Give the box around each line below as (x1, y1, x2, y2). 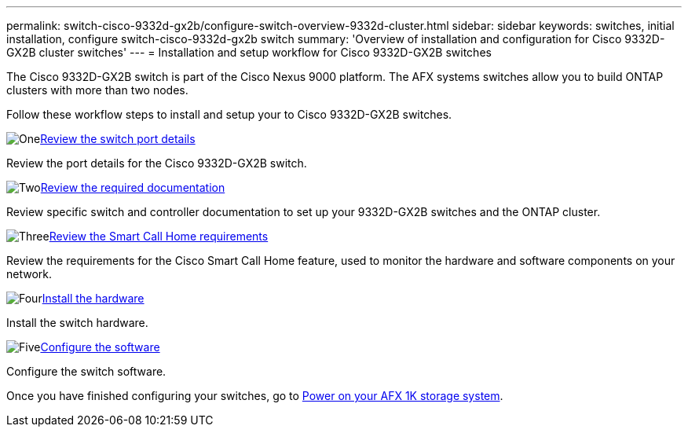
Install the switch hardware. (6, 316, 148, 329)
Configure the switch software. (6, 365, 167, 378)
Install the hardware (42, 292, 145, 305)
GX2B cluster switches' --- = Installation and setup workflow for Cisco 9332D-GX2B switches (6, 46, 492, 59)
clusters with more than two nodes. (6, 83, 188, 97)
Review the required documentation (40, 181, 225, 194)
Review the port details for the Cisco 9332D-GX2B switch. (6, 156, 307, 170)
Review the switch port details (40, 132, 196, 145)
